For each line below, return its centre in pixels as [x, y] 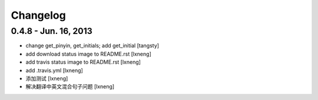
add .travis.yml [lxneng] [54, 70]
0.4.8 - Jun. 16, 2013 [52, 31]
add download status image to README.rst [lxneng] [88, 54]
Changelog [38, 15]
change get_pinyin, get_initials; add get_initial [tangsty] [92, 46]
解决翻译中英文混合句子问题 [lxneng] [70, 87]
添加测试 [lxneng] [47, 78]
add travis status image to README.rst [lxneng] [83, 62]
